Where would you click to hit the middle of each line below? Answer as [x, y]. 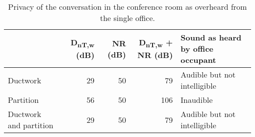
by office [197, 49]
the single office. [127, 18]
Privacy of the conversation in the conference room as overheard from [127, 7]
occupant [198, 60]
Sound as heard [211, 37]
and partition [31, 125]
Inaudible [197, 100]
